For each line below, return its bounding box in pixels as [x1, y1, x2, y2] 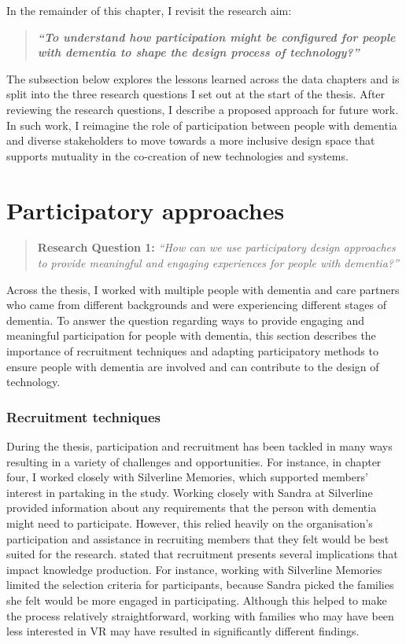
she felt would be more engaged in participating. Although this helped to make [6, 591, 387, 608]
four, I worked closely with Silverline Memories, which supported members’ [6, 469, 368, 485]
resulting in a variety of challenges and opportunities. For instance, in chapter [6, 453, 382, 469]
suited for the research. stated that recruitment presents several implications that [6, 546, 398, 562]
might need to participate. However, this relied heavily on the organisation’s [6, 515, 373, 531]
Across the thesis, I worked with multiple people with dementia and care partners [6, 281, 400, 297]
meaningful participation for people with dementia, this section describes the [6, 327, 376, 344]
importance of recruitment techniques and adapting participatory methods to [6, 343, 378, 359]
